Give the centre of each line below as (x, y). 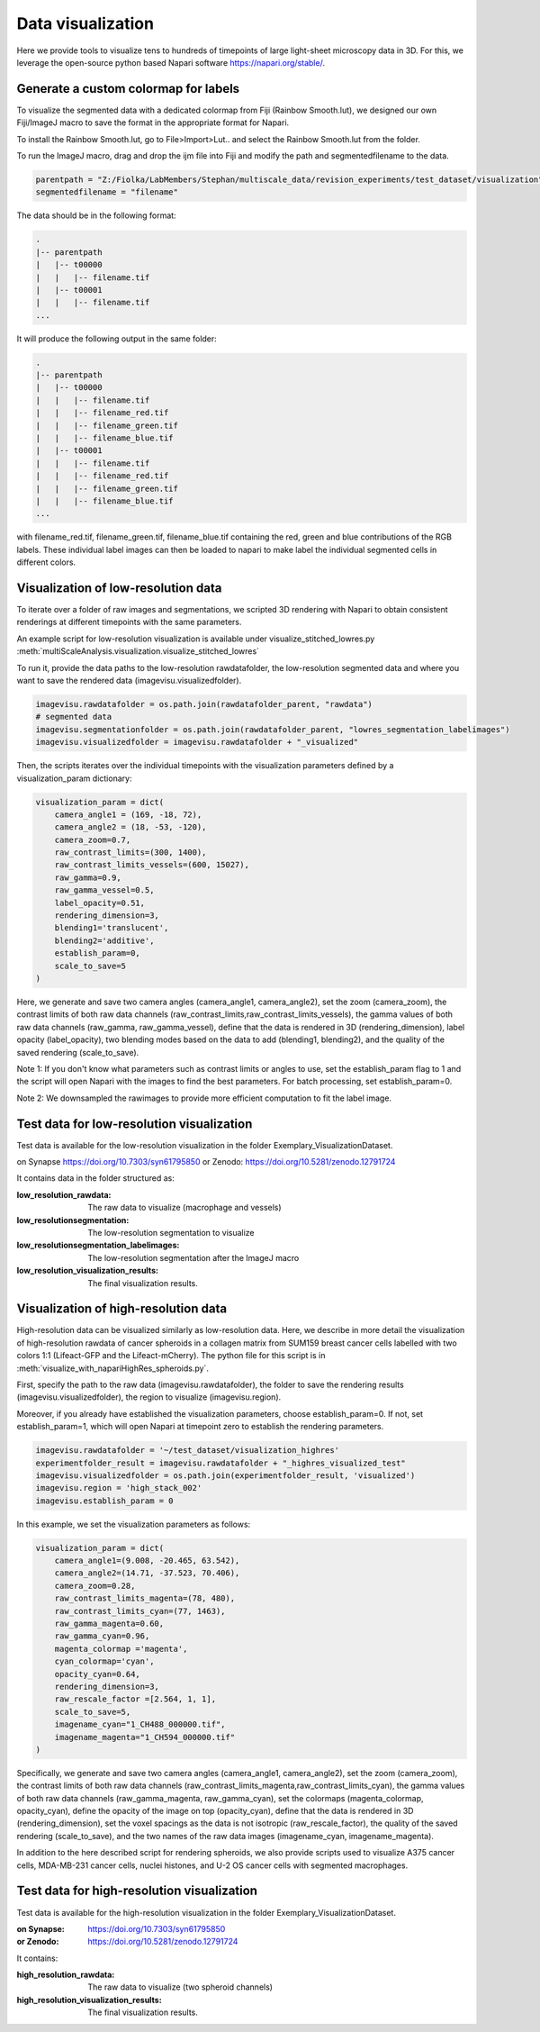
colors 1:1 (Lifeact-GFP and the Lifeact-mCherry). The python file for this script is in (171, 1356)
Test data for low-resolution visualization (135, 1124)
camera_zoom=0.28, (95, 1586)
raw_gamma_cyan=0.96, (102, 1636)
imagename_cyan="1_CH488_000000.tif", (140, 1724)
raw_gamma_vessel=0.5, (104, 890)
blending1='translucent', (112, 928)
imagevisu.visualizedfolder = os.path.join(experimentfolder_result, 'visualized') (225, 1475)
